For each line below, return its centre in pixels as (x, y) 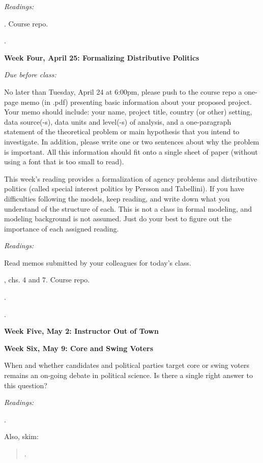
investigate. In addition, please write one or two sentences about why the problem (132, 141)
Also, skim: (21, 436)
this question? (26, 385)
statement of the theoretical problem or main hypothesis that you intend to (122, 132)
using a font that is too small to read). (64, 162)
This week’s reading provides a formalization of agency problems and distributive (131, 178)
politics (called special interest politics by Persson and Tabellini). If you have (124, 189)
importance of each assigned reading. (62, 228)
